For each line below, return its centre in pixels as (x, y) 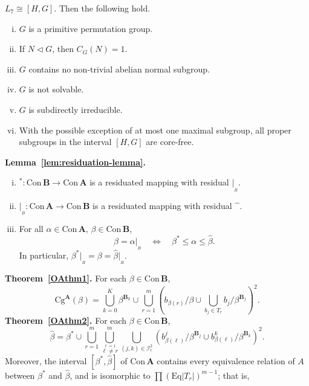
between (20, 375)
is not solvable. (56, 89)
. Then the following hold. (102, 8)
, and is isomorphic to (110, 375)
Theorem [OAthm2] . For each (66, 320)
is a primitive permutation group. (91, 28)
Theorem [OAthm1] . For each (66, 278)
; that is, (234, 375)
